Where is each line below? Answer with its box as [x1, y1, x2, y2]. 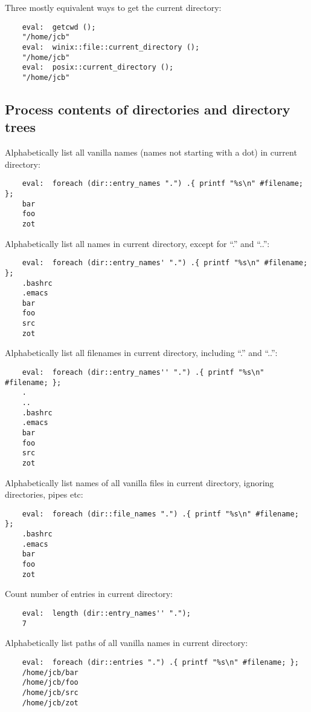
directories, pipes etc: [5, 488, 83, 501]
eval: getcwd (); [22, 22, 96, 31]
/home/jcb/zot [22, 698, 79, 707]
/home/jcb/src [22, 688, 79, 697]
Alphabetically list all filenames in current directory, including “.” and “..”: [5, 346, 278, 359]
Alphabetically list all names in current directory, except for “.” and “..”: [5, 237, 270, 249]
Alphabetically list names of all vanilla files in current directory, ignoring [5, 476, 274, 489]
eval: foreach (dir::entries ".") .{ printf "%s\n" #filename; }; [22, 658, 299, 667]
